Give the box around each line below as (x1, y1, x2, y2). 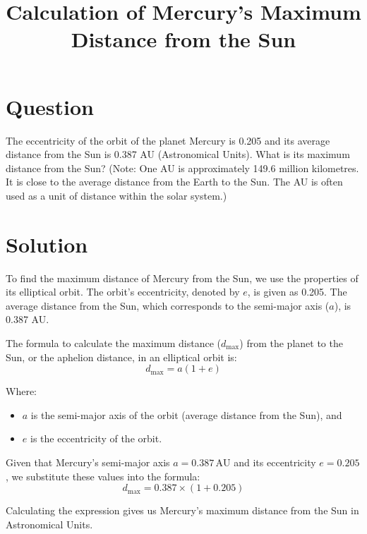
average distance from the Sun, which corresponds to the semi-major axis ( (6, 298, 330, 312)
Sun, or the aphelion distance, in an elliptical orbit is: (6, 349, 237, 364)
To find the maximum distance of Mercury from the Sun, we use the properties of (6, 270, 359, 285)
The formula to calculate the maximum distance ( (6, 335, 221, 350)
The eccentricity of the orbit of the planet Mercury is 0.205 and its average (6, 133, 330, 147)
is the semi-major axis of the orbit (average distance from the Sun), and (30, 407, 342, 422)
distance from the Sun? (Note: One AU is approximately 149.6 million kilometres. (6, 160, 359, 175)
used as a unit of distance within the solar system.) (6, 188, 227, 202)
